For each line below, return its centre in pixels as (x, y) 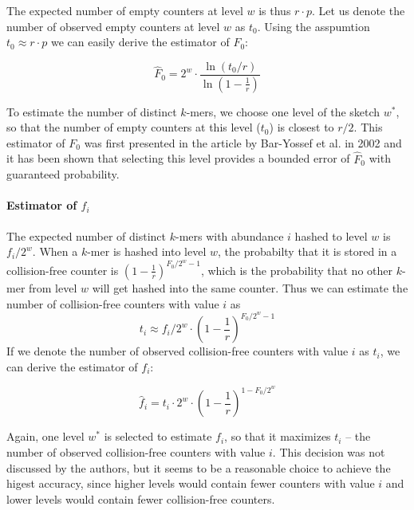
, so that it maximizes (278, 436)
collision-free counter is (63, 270)
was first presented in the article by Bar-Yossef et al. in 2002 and (243, 142)
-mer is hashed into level (147, 251)
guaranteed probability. (63, 174)
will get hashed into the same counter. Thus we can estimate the (250, 287)
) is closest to (302, 127)
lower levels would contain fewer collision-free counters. (141, 498)
